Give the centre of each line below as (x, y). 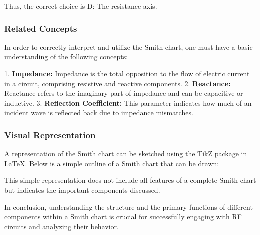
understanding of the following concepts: (66, 57)
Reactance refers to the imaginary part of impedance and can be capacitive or (124, 93)
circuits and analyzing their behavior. (61, 226)
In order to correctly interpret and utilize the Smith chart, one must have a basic (128, 47)
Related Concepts (41, 28)
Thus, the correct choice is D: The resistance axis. (81, 6)
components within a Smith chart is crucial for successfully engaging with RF (123, 217)
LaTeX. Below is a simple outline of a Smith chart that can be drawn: (112, 163)
